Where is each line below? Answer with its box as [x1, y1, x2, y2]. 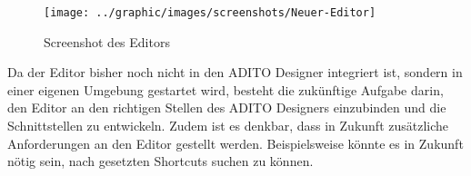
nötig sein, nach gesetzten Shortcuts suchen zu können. [7, 152, 314, 171]
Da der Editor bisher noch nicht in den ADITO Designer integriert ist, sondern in [7, 63, 463, 82]
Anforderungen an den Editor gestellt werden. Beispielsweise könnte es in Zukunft [7, 133, 464, 152]
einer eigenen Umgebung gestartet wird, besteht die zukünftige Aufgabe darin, [7, 80, 444, 99]
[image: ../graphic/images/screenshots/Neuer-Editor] [44, 6, 376, 19]
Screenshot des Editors [44, 32, 170, 51]
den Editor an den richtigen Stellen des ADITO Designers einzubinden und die [7, 98, 446, 117]
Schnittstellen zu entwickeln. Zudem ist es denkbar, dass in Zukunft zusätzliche [7, 116, 449, 135]
